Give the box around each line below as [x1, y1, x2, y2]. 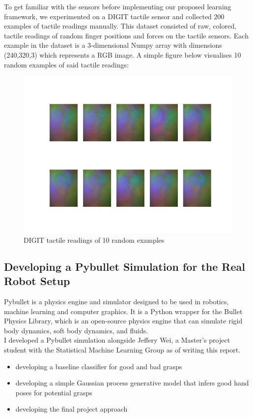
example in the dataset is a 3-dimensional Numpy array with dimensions [4, 40, 222, 50]
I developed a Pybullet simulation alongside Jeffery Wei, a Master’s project [4, 335, 230, 345]
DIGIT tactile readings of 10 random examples [24, 234, 165, 245]
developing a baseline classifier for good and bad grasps [15, 361, 182, 371]
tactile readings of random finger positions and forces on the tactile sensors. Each [4, 30, 249, 40]
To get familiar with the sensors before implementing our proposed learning [4, 1, 231, 11]
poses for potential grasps [15, 387, 92, 397]
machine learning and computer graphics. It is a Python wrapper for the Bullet [4, 306, 243, 316]
